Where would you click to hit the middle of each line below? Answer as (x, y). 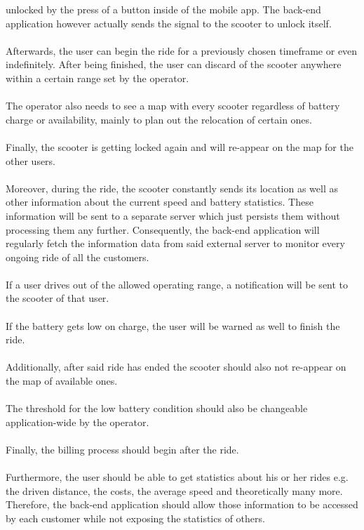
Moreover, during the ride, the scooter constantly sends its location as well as (172, 188)
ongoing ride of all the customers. (77, 257)
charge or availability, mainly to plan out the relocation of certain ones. (159, 119)
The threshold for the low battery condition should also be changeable (157, 408)
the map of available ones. (62, 381)
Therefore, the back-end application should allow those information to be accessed (182, 504)
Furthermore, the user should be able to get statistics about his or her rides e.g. (177, 477)
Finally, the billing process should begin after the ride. (122, 449)
